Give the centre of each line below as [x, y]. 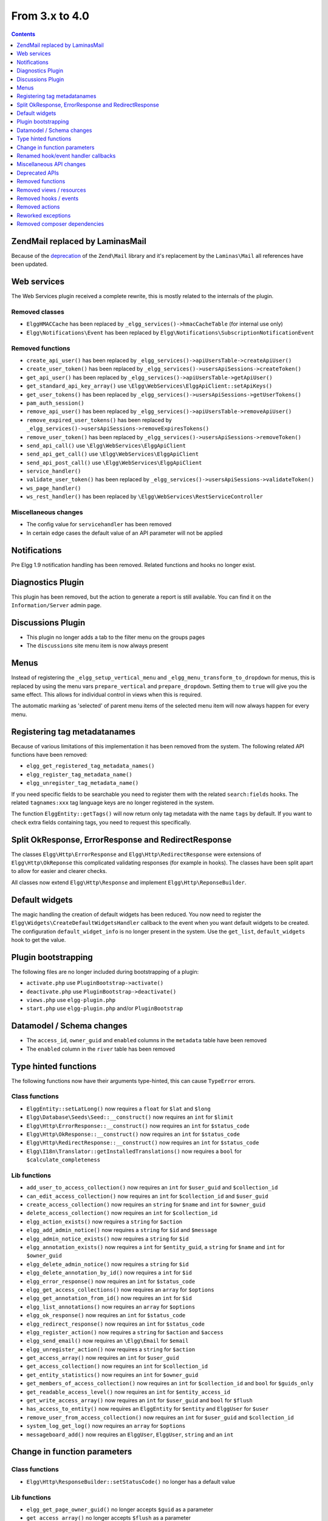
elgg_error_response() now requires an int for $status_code [111, 1281]
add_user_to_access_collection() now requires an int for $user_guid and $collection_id [152, 1188]
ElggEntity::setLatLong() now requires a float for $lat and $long [118, 1109]
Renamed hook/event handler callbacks [66, 156]
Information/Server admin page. [56, 605]
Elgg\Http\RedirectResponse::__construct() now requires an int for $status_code [143, 1143]
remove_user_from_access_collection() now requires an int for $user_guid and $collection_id [160, 1417]
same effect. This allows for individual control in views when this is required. [107, 694]
